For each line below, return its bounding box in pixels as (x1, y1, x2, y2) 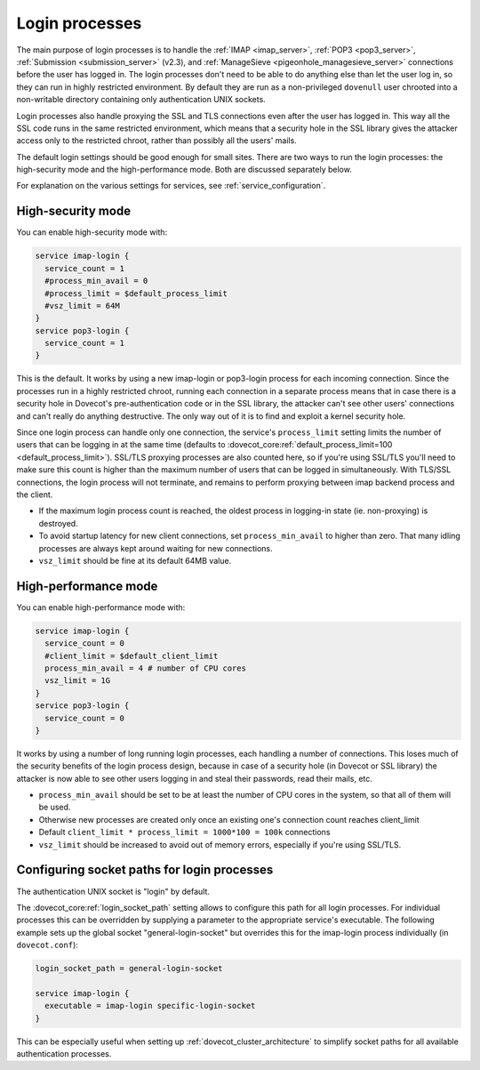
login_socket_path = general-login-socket (35, 963, 223, 974)
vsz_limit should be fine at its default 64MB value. (38, 555, 232, 566)
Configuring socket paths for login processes (16, 863, 274, 878)
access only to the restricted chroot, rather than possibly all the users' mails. (16, 135, 297, 146)
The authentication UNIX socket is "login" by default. (16, 886, 211, 897)
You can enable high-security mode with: (16, 227, 168, 237)
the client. (16, 489, 53, 500)
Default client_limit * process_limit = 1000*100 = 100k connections (38, 827, 331, 838)
